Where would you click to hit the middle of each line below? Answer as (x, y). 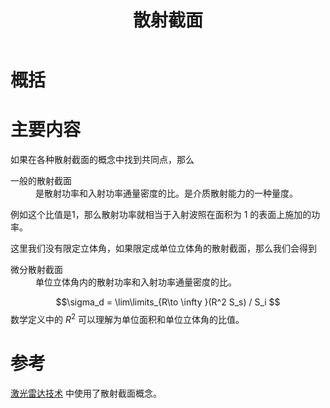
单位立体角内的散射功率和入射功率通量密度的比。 (136, 282)
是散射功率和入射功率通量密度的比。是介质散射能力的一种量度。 (166, 193)
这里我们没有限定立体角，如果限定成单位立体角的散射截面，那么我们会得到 (163, 248)
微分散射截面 (36, 270)
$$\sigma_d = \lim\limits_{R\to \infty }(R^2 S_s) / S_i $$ (168, 302)
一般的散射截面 (41, 181)
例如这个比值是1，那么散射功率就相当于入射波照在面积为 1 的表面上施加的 (161, 215)
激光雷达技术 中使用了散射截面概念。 (86, 393)
